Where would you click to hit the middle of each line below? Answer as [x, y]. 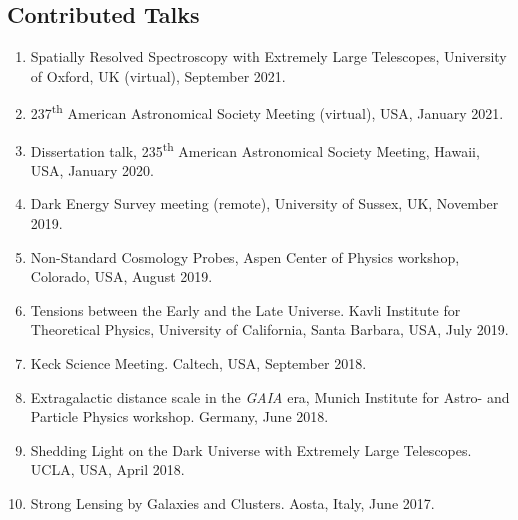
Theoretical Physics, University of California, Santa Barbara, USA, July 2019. [269, 329]
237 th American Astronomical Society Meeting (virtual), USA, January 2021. [267, 112]
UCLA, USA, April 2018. [107, 469]
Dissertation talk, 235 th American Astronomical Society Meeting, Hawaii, [255, 149]
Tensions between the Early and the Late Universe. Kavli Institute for [245, 309]
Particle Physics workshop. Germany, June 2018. [179, 416]
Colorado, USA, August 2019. [121, 276]
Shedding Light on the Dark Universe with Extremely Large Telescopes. [251, 449]
